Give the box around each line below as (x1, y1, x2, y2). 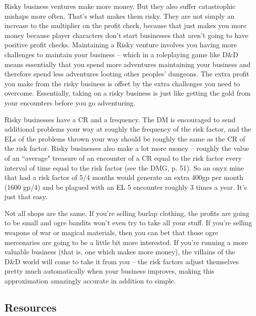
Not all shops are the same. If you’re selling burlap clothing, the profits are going (4, 208, 250, 218)
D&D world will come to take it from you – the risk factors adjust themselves (4, 256, 239, 266)
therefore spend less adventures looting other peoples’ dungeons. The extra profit (4, 69, 250, 79)
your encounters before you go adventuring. (4, 97, 136, 107)
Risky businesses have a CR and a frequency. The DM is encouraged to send (4, 114, 236, 124)
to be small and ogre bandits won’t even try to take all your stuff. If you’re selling (4, 217, 253, 228)
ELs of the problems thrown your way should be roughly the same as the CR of (4, 133, 245, 143)
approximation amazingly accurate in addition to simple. (4, 276, 176, 286)
